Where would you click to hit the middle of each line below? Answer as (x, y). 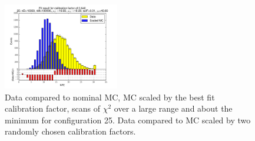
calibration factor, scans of (53, 108)
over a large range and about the (173, 108)
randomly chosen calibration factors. (70, 131)
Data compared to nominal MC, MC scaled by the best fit (110, 97)
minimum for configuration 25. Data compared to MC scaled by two (128, 120)
